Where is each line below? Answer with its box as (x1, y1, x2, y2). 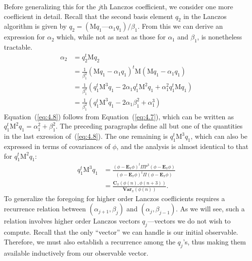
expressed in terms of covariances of (4, 141, 110, 151)
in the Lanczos (183, 11, 227, 21)
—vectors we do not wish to (147, 216, 231, 226)
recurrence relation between (4, 204, 86, 214)
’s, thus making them (183, 236, 246, 246)
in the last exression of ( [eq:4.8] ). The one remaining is (4, 131, 168, 141)
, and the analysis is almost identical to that (116, 141, 249, 151)
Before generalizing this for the (4, 1, 96, 11)
